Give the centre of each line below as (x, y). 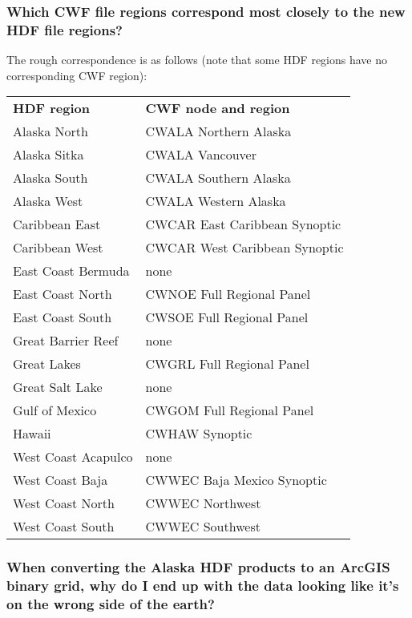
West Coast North (64, 503)
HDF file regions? (65, 29)
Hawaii (32, 434)
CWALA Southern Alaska (218, 178)
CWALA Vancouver (201, 155)
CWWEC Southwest (203, 527)
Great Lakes (47, 364)
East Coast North (63, 294)
